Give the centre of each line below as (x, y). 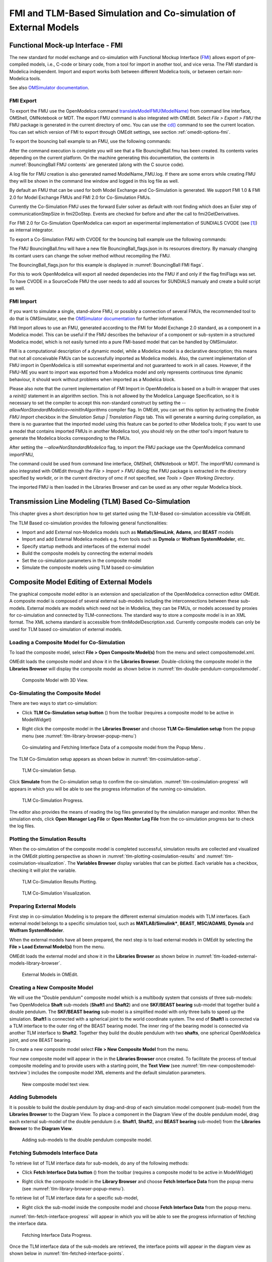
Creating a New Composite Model (51, 988)
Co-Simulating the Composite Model (55, 693)
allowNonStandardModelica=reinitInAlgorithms (58, 410)
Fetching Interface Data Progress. (57, 1235)
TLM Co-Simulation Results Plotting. (59, 882)
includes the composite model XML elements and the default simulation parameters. (118, 1073)
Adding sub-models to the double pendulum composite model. (87, 1140)
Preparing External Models (43, 906)
